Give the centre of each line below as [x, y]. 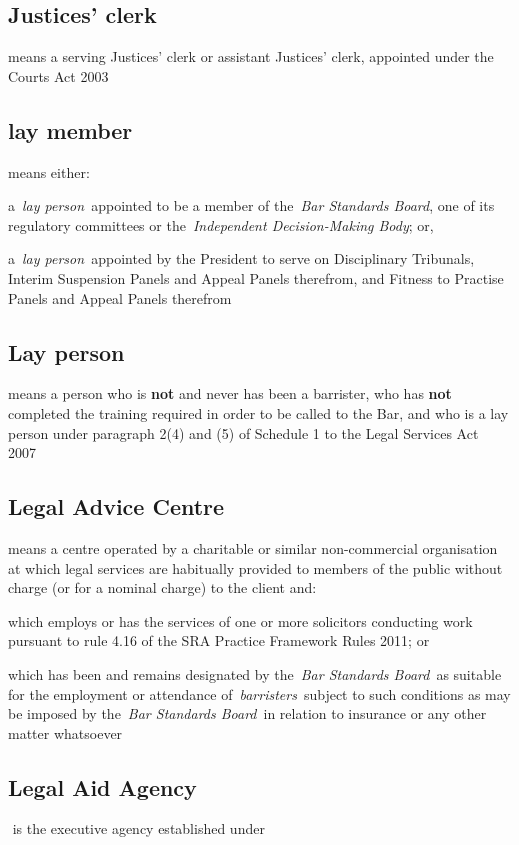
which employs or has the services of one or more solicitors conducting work [240, 620]
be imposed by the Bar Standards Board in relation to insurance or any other [247, 713]
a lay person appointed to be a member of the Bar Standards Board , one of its [251, 205]
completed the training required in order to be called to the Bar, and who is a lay [258, 412]
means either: [49, 171]
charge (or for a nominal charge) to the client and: [162, 587]
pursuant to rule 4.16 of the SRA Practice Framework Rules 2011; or [219, 640]
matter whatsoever [65, 732]
